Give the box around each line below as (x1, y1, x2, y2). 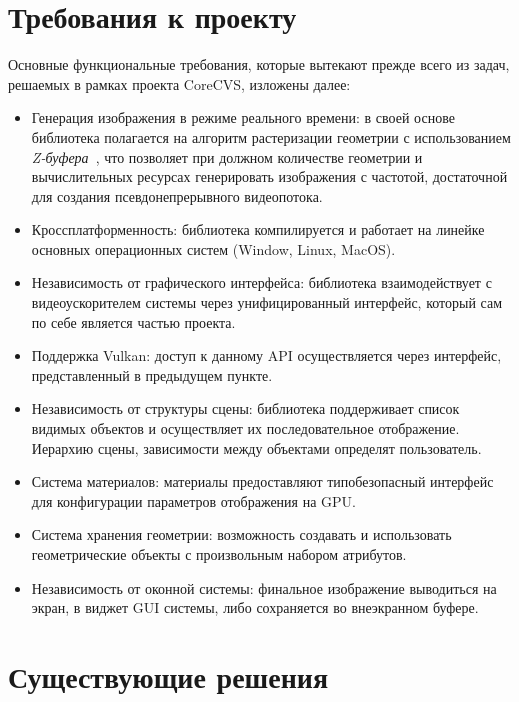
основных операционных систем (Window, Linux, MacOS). (31, 238, 396, 259)
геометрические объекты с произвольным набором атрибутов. (31, 544, 407, 564)
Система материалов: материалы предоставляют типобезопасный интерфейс (31, 471, 494, 492)
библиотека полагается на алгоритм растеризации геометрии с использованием (31, 126, 511, 147)
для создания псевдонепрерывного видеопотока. (31, 185, 323, 206)
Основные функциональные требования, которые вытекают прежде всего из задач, (8, 54, 510, 75)
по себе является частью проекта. (31, 311, 236, 332)
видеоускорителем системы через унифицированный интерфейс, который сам (31, 292, 503, 313)
